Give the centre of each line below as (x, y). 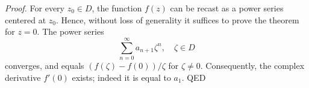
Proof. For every (35, 8)
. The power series (70, 31)
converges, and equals (45, 65)
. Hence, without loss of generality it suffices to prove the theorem (177, 19)
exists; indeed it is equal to (121, 77)
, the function (117, 8)
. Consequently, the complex (252, 65)
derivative (23, 77)
